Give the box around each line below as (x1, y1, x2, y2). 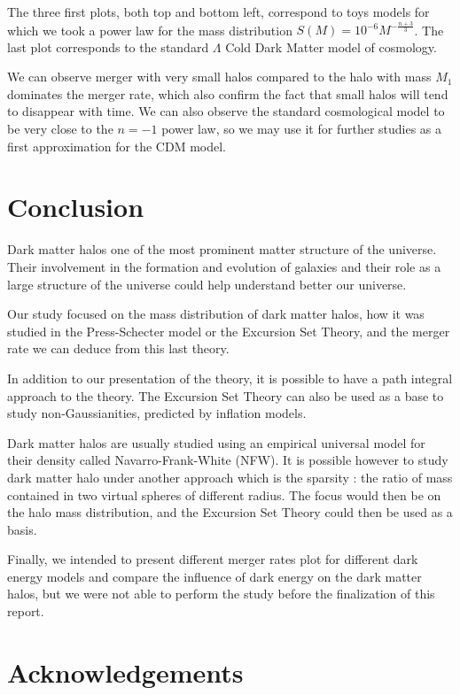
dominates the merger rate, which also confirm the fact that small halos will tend (7, 84, 448, 103)
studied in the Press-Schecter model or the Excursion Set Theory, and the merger (7, 321, 450, 340)
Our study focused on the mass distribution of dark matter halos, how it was (7, 305, 425, 323)
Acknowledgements (7, 653, 244, 690)
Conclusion (7, 189, 144, 225)
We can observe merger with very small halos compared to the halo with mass (7, 67, 432, 86)
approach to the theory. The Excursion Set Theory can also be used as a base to (7, 386, 444, 405)
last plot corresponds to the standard (7, 37, 209, 56)
